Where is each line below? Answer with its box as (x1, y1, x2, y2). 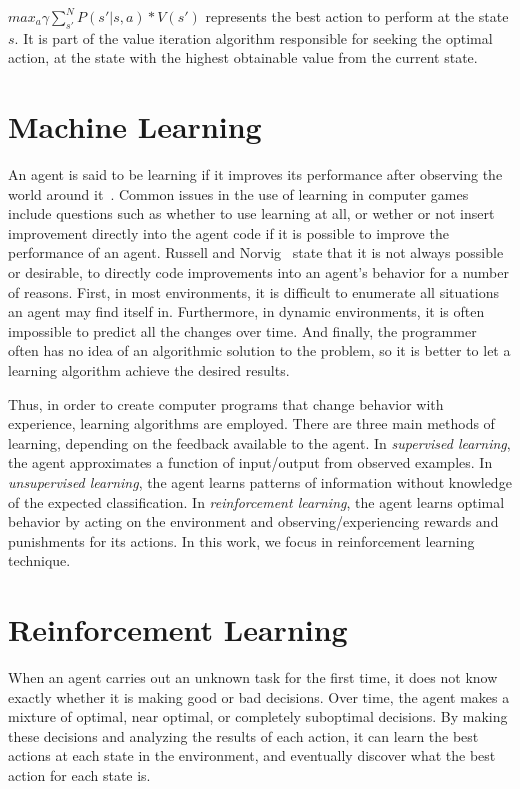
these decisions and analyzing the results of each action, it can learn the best (8, 725, 479, 746)
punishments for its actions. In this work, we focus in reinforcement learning (8, 530, 475, 551)
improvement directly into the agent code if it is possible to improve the (8, 222, 449, 243)
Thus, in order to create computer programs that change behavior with (8, 393, 444, 414)
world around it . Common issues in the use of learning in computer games (8, 183, 469, 204)
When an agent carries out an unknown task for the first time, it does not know (8, 667, 498, 688)
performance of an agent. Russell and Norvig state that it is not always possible (8, 242, 504, 263)
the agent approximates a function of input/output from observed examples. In (8, 452, 493, 473)
